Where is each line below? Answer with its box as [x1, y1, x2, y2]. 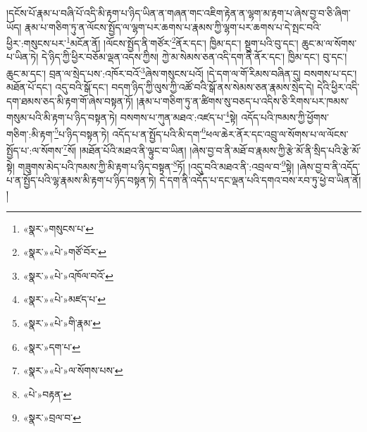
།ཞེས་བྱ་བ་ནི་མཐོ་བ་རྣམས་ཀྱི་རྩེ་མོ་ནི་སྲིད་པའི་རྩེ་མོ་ [189, 142, 361, 157]
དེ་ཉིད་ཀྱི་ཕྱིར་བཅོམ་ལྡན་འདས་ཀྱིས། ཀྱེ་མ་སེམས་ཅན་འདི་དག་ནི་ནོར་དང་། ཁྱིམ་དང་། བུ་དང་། [42, 49, 347, 64]
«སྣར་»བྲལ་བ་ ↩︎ [23, 410, 81, 425]
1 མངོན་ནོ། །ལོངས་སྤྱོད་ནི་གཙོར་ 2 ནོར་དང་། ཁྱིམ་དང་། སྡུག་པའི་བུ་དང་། [66, 34, 299, 50]
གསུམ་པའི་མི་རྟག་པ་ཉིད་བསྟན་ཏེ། [6, 110, 118, 125]
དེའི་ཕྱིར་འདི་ [317, 80, 360, 94]
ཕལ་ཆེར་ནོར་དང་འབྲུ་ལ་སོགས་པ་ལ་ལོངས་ [206, 126, 349, 141]
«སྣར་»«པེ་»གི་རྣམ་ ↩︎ [23, 316, 101, 331]
